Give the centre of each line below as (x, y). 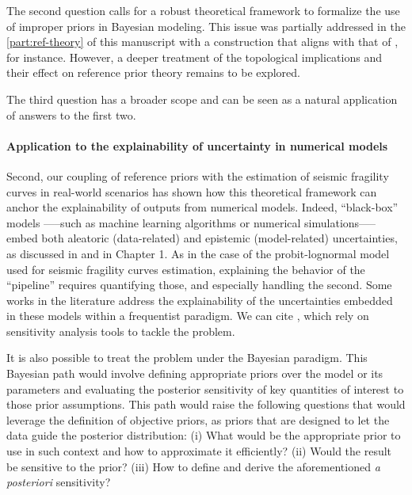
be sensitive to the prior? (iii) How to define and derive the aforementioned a (193, 466)
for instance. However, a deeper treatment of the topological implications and (194, 57)
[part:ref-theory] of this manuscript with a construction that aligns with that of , (202, 42)
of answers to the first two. (71, 114)
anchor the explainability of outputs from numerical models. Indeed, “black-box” (202, 207)
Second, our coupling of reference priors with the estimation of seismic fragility (198, 175)
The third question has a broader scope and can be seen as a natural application (202, 99)
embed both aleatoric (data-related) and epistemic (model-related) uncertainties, (202, 238)
